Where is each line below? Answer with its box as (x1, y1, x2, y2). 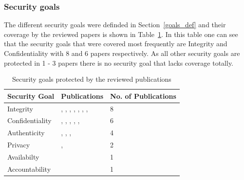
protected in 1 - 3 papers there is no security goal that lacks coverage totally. (4, 57, 234, 68)
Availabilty (7, 152, 39, 162)
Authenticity (7, 127, 45, 138)
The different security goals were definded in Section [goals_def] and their (4, 19, 226, 30)
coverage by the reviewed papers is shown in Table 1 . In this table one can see (4, 29, 238, 39)
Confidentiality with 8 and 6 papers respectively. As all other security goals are (4, 48, 240, 58)
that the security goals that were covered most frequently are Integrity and (4, 38, 227, 49)
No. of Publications (110, 90, 176, 101)
